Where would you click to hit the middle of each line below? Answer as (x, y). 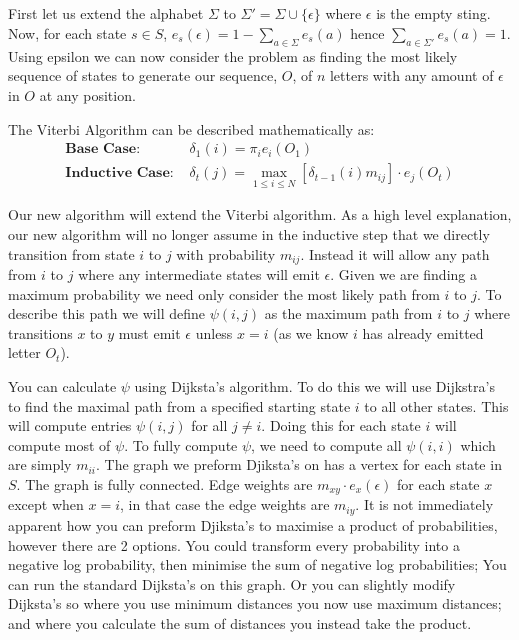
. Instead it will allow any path (395, 253)
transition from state (71, 253)
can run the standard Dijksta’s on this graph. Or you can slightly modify (232, 583)
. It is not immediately (424, 504)
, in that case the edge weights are (225, 504)
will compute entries (70, 425)
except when (46, 504)
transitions (40, 332)
